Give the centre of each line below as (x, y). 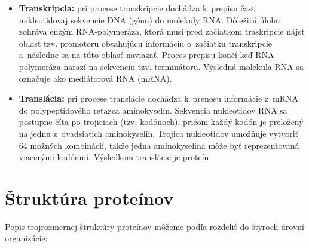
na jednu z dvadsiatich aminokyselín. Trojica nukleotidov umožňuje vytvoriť (159, 133)
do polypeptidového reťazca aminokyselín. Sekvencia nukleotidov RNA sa (153, 110)
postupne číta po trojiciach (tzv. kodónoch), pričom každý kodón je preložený (161, 122)
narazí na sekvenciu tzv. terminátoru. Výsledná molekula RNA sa (183, 66)
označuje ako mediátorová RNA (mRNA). (95, 78)
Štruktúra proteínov (89, 198)
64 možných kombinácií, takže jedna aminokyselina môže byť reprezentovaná (159, 145)
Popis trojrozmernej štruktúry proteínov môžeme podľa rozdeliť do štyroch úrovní (154, 226)
